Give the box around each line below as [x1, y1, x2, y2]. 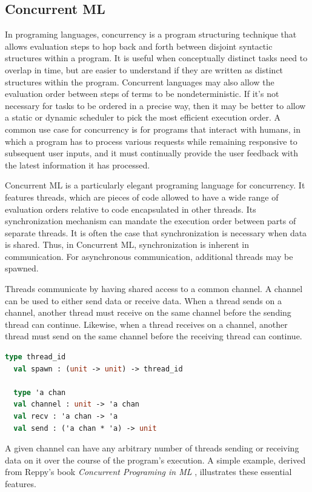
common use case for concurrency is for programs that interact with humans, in [5, 122, 300, 135]
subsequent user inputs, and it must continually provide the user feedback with [5, 147, 298, 159]
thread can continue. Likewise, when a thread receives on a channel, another [5, 317, 288, 330]
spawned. [5, 262, 39, 274]
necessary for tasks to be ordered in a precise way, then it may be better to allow [5, 99, 306, 111]
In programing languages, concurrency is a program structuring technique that [5, 28, 297, 41]
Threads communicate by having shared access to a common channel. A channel [5, 282, 303, 295]
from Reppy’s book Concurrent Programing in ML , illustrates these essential [5, 465, 292, 478]
